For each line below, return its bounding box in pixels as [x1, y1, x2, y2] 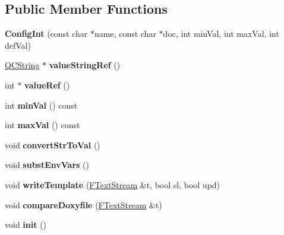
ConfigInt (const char [5, 27, 88, 40]
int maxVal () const [5, 119, 80, 131]
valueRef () [24, 78, 70, 91]
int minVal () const [5, 99, 78, 111]
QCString [5, 59, 40, 71]
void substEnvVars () [5, 158, 89, 171]
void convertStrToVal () [5, 138, 100, 151]
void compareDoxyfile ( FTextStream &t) [5, 198, 162, 211]
